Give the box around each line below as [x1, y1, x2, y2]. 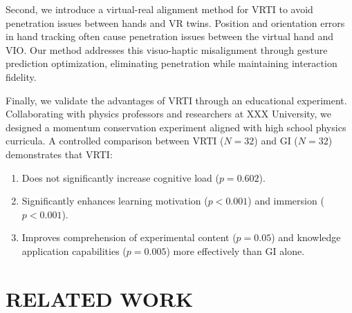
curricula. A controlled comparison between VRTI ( [6, 133, 224, 148]
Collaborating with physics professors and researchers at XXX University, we [6, 106, 332, 121]
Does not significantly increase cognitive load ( [21, 170, 219, 184]
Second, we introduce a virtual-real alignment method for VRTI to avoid [6, 2, 313, 16]
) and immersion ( [248, 193, 324, 208]
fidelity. [6, 69, 37, 84]
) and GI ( [254, 133, 298, 148]
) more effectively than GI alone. [166, 243, 305, 258]
